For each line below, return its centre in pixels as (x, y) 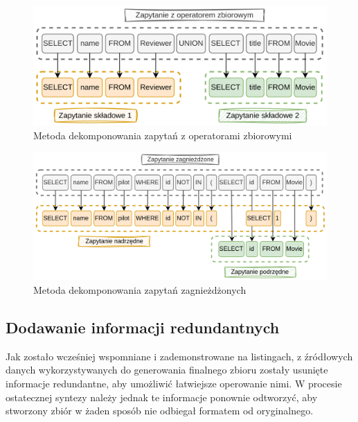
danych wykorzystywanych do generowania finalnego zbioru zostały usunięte (167, 370)
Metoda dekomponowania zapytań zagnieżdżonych (140, 289)
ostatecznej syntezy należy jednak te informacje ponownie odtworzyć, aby (162, 397)
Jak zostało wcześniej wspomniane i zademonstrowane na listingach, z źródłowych (179, 356)
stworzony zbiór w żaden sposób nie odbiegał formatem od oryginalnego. (160, 411)
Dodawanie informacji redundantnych (143, 327)
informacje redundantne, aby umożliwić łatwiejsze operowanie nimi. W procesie (174, 383)
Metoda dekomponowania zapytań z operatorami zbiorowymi (163, 135)
